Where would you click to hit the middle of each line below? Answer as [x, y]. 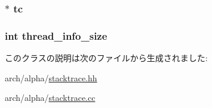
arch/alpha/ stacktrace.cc [50, 98]
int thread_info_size [56, 35]
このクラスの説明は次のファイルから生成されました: [106, 58]
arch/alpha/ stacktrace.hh [51, 77]
